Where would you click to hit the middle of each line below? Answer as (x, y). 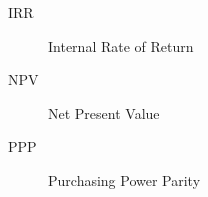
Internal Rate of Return (121, 45)
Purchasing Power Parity (124, 179)
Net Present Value (104, 112)
